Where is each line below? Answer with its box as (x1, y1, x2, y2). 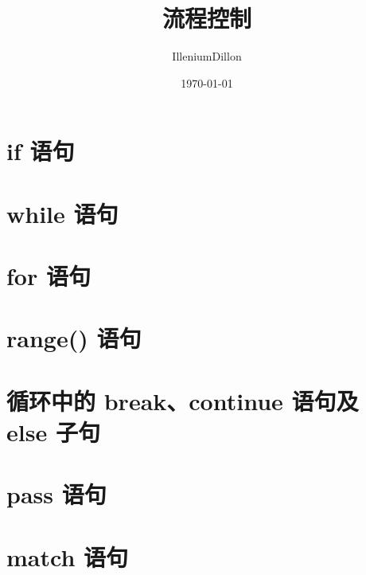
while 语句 (6, 197, 119, 229)
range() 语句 (6, 322, 142, 354)
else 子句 (6, 416, 100, 448)
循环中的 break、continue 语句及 (6, 384, 359, 417)
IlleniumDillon (172, 48, 242, 65)
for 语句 (6, 260, 91, 292)
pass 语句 (6, 478, 107, 510)
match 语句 (6, 540, 129, 573)
